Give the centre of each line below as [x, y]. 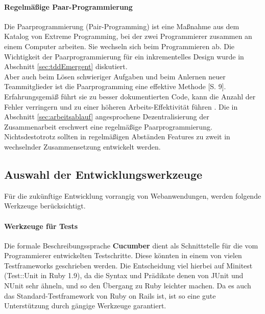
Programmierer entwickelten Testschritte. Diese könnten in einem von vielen [123, 255]
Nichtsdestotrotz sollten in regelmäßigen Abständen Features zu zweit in [117, 137]
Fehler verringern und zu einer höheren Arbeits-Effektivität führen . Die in [121, 106]
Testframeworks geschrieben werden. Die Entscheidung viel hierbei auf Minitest [128, 265]
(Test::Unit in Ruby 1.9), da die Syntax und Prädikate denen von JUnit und [124, 275]
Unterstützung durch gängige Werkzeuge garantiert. [85, 306]
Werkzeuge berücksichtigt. [45, 206]
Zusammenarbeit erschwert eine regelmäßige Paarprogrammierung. [108, 126]
